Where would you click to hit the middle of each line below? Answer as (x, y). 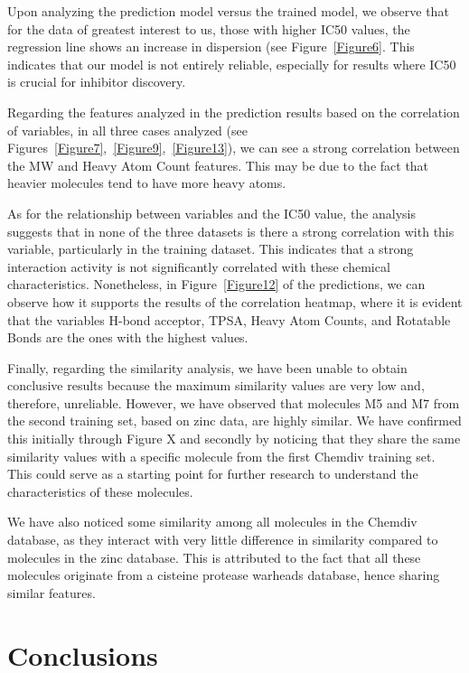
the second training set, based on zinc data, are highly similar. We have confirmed (234, 421)
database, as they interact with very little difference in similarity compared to (223, 540)
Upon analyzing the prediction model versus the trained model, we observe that (228, 11)
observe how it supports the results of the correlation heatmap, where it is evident (235, 301)
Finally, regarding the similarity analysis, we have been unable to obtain (207, 367)
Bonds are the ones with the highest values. (128, 337)
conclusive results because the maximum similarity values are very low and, (216, 385)
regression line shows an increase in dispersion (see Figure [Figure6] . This (211, 47)
